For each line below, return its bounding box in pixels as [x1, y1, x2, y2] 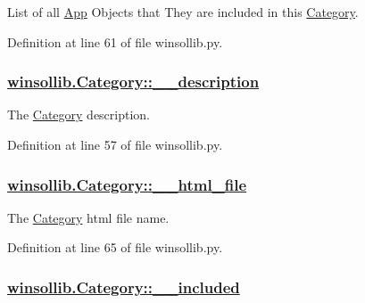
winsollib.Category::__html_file [7, 173, 247, 195]
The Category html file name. [7, 208, 170, 226]
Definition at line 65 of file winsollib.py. [7, 238, 223, 257]
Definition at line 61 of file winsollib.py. [7, 32, 223, 51]
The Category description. [7, 105, 151, 124]
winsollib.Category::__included [7, 275, 240, 298]
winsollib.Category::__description [7, 70, 260, 93]
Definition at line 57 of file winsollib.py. [7, 135, 223, 153]
